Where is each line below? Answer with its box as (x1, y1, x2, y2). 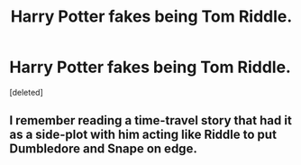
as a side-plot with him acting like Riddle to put (9, 127, 278, 142)
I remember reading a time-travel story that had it (9, 113, 293, 128)
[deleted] (9, 87, 43, 97)
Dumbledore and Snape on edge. (9, 142, 198, 157)
